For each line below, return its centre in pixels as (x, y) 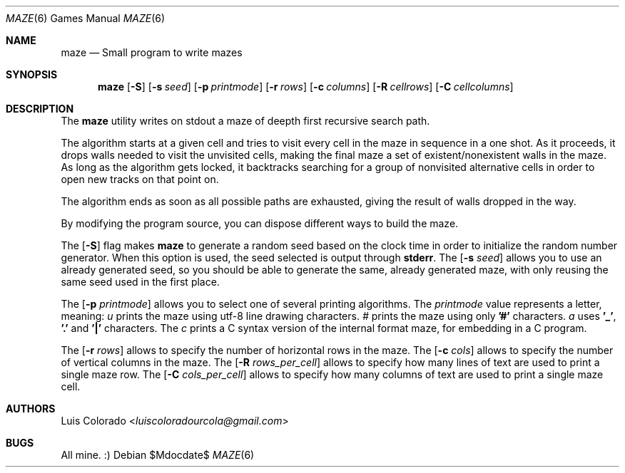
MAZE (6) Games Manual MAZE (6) (86, 18)
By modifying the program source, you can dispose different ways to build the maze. (260, 223)
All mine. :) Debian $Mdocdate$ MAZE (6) (158, 455)
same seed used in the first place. (140, 282)
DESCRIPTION (40, 109)
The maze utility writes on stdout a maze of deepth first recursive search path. (245, 121)
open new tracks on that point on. (140, 179)
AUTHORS (31, 409)
